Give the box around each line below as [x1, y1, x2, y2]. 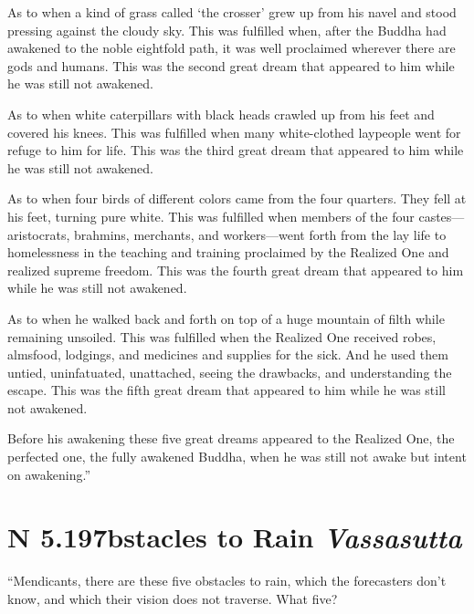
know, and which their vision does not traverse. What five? [7, 588, 338, 608]
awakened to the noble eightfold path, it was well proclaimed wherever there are [7, 38, 456, 57]
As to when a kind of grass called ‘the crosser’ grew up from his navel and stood [7, 3, 457, 21]
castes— [418, 206, 465, 225]
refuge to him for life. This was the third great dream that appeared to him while [7, 140, 464, 160]
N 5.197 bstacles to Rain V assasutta [7, 518, 462, 557]
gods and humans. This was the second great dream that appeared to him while [7, 56, 455, 75]
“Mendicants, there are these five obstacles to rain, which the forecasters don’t [7, 571, 447, 590]
